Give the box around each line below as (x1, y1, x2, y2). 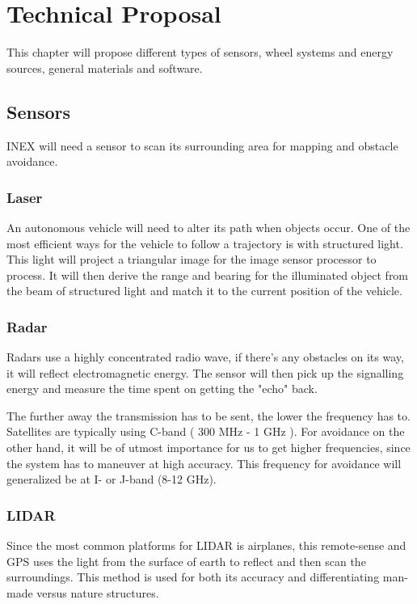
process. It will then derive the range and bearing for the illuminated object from (6, 266, 409, 283)
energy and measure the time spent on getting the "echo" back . (6, 380, 318, 397)
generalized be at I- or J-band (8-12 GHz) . (6, 471, 217, 488)
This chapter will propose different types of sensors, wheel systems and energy (6, 44, 394, 61)
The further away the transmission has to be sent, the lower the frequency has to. (6, 407, 411, 424)
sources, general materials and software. (6, 59, 203, 76)
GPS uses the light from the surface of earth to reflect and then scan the (6, 552, 366, 569)
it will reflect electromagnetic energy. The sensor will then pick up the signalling (6, 364, 404, 381)
